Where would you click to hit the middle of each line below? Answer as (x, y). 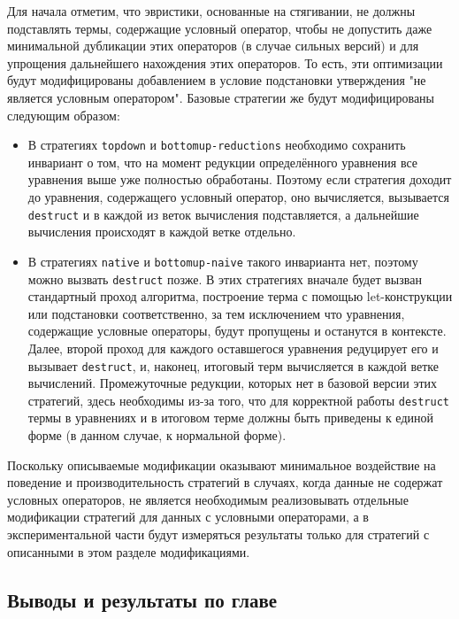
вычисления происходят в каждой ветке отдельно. (162, 232)
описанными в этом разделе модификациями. (129, 551)
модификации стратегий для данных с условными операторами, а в (188, 517)
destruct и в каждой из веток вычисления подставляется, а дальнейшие (223, 214)
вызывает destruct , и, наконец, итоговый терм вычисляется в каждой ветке (233, 365)
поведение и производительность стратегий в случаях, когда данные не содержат (225, 482)
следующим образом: (64, 115)
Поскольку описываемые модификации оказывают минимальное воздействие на (222, 464)
